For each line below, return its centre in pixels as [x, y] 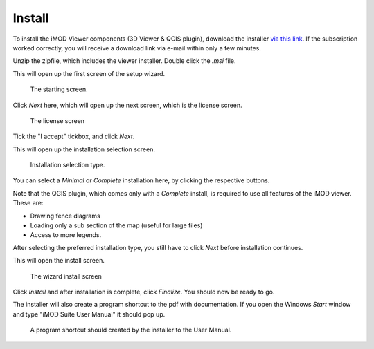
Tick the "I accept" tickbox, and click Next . [74, 136]
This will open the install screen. [59, 261]
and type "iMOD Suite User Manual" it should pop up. [89, 314]
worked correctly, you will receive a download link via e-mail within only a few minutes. [137, 48]
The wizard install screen [66, 276]
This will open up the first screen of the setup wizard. [89, 73]
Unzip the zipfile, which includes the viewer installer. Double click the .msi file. [124, 61]
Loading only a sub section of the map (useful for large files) [116, 225]
